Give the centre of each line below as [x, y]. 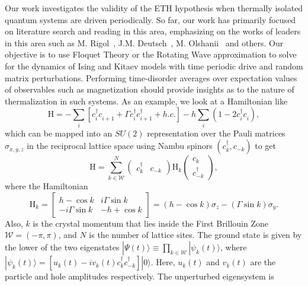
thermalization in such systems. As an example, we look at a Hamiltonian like [146, 101]
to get [266, 146]
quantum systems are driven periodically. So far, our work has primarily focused [150, 19]
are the [263, 262]
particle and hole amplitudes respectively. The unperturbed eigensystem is [139, 276]
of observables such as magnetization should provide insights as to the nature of [150, 89]
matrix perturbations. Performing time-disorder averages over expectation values [151, 77]
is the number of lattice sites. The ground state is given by [195, 235]
